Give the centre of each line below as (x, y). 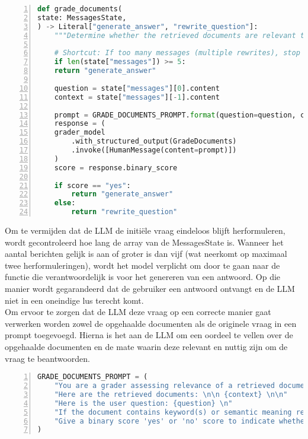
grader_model (80, 133)
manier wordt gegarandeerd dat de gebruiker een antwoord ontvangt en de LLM (150, 288)
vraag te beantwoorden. (47, 358)
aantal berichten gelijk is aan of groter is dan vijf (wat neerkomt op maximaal (146, 254)
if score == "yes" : (92, 185)
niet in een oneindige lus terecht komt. (74, 300)
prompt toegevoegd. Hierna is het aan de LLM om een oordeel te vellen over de (149, 335)
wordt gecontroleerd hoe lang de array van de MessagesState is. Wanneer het (144, 242)
